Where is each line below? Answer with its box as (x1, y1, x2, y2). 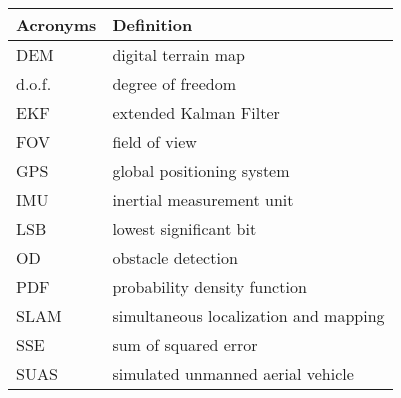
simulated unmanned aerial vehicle (112, 362, 354, 385)
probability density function (112, 275, 307, 298)
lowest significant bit (112, 217, 257, 240)
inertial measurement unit (112, 188, 294, 211)
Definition (112, 13, 193, 36)
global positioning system (112, 159, 290, 182)
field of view (112, 130, 197, 153)
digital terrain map (112, 43, 245, 66)
